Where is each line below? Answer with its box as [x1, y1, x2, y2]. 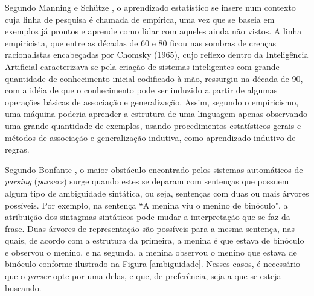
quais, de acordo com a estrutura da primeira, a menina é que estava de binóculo [5, 234, 304, 247]
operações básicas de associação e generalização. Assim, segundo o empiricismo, [5, 95, 299, 108]
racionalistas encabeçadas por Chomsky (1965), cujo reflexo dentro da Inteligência [5, 48, 309, 61]
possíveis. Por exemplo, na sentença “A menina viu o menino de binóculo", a [5, 198, 288, 211]
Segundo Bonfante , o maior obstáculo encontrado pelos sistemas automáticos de [5, 163, 303, 175]
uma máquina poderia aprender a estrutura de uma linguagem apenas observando [5, 107, 308, 120]
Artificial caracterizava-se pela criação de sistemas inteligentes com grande [5, 60, 280, 72]
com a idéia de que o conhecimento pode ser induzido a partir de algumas [5, 84, 278, 96]
